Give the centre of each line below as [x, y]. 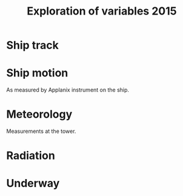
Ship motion [37, 73]
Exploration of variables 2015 [102, 11]
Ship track [32, 45]
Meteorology [39, 114]
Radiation [31, 156]
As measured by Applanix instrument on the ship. [68, 90]
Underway [33, 184]
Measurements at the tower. [41, 131]
